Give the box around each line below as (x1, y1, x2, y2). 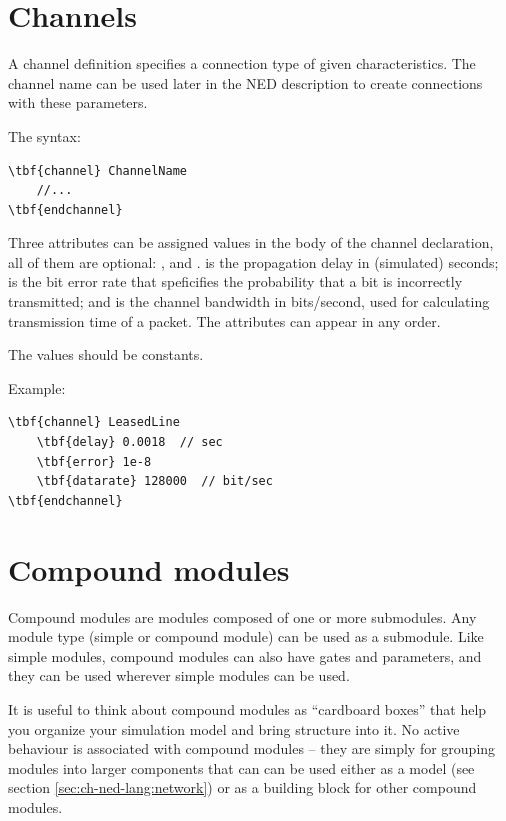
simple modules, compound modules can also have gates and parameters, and (8, 645, 482, 666)
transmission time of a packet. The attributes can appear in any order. (8, 310, 441, 331)
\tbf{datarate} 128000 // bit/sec (36, 474, 273, 489)
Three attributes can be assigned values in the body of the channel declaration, (8, 232, 494, 253)
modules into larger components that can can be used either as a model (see (8, 757, 475, 778)
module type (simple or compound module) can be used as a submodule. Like (8, 626, 484, 647)
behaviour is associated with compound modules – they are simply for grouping (8, 738, 496, 759)
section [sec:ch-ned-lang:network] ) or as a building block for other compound (8, 777, 477, 798)
